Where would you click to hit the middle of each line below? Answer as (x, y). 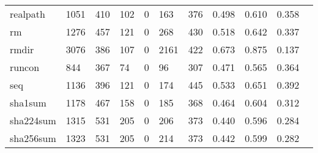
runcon (25, 67)
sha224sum (33, 120)
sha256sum (33, 138)
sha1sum (28, 103)
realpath (28, 14)
